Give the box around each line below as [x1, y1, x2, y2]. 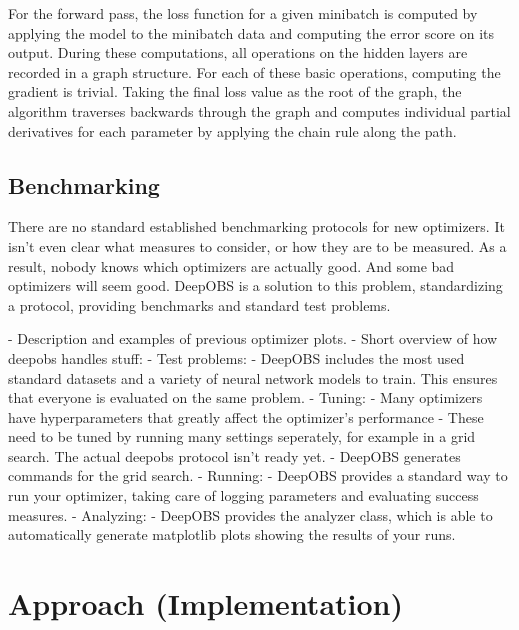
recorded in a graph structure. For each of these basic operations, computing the [8, 61, 501, 82]
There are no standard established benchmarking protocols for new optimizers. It [8, 216, 505, 237]
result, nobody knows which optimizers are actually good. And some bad [8, 255, 455, 276]
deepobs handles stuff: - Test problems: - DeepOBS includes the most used [8, 347, 465, 368]
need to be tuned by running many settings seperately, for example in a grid [8, 426, 476, 447]
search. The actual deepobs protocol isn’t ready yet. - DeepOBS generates [8, 445, 461, 466]
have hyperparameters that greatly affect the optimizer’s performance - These [8, 406, 484, 427]
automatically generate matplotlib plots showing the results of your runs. [8, 524, 456, 545]
